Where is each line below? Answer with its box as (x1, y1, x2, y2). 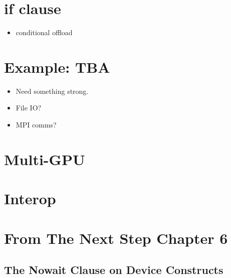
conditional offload (16, 27, 73, 38)
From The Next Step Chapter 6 (4, 227, 228, 248)
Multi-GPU (4, 149, 85, 169)
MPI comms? (16, 119, 57, 130)
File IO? (16, 102, 42, 113)
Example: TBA (4, 56, 110, 77)
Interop (4, 188, 56, 209)
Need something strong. (16, 85, 89, 96)
